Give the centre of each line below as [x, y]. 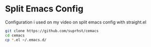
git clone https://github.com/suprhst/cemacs [52, 31]
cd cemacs [15, 35]
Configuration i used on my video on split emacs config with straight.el [76, 22]
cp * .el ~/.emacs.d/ [26, 40]
